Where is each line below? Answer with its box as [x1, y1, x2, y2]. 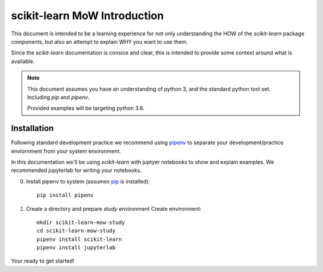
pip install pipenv [36, 192, 94, 199]
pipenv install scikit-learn [36, 235, 122, 243]
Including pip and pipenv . [27, 93, 90, 101]
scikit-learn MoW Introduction [11, 9, 164, 22]
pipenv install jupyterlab [36, 244, 116, 251]
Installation [11, 123, 54, 134]
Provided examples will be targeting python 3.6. [27, 105, 145, 112]
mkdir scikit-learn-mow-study [36, 219, 126, 226]
